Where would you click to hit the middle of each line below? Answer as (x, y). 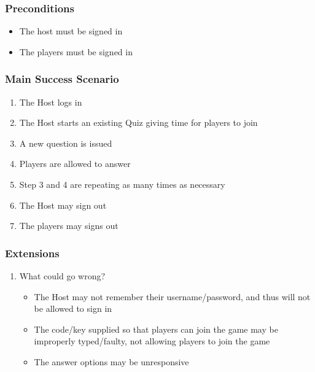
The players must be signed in (76, 51)
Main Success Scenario (62, 79)
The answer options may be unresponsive (111, 361)
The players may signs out (69, 226)
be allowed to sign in (73, 308)
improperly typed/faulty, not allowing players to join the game (152, 341)
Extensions (32, 253)
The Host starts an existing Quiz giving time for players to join (138, 122)
